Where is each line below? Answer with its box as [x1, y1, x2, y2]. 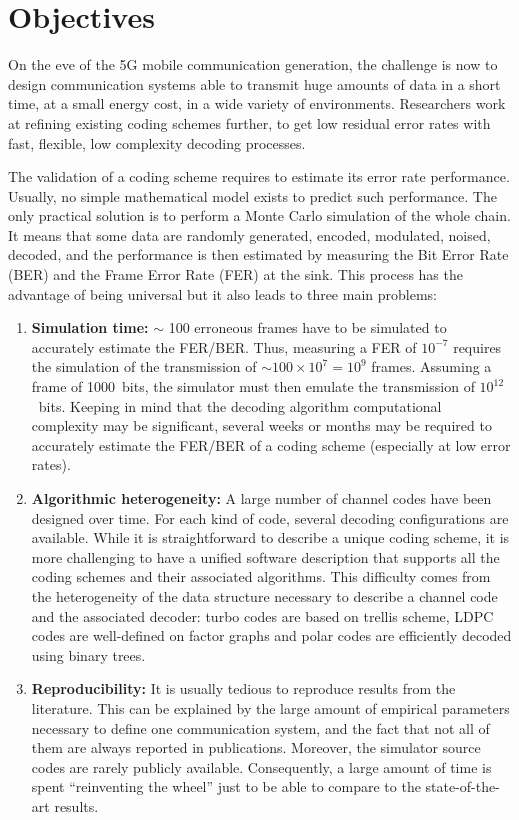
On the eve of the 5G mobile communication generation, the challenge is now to [8, 54, 498, 75]
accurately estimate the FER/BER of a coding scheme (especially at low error [31, 434, 511, 455]
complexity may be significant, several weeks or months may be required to [31, 415, 492, 436]
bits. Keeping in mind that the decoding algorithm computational [38, 395, 442, 416]
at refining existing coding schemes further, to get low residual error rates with [8, 112, 491, 133]
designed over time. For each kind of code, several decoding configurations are [31, 507, 509, 528]
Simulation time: [31, 317, 149, 338]
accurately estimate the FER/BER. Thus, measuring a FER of [31, 336, 417, 357]
